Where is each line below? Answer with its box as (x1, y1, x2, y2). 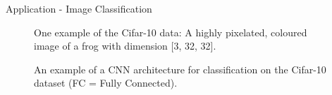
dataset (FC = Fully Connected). (34, 75, 178, 90)
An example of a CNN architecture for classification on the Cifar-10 (34, 61, 326, 76)
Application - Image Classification (6, 1, 152, 15)
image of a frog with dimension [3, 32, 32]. (34, 38, 216, 53)
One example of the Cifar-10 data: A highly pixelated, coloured (34, 24, 307, 39)
